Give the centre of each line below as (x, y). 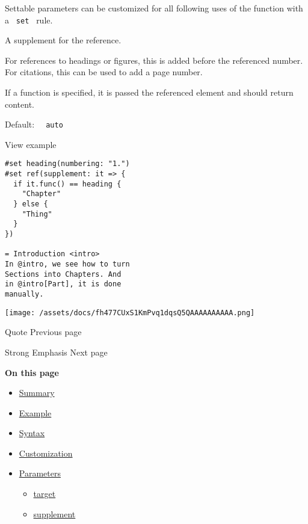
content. (20, 104)
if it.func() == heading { (67, 184)
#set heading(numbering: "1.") (67, 164)
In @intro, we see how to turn (67, 264)
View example (31, 144)
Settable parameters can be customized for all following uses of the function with (154, 8)
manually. (24, 294)
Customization (46, 453)
